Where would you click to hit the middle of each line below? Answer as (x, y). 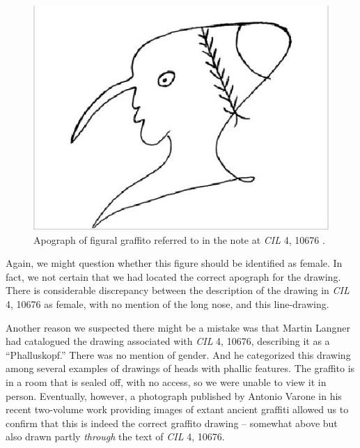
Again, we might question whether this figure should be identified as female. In (174, 263)
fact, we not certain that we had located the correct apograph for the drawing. (173, 276)
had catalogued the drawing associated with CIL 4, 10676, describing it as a (168, 341)
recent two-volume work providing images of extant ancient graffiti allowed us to (177, 409)
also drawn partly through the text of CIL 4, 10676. (115, 437)
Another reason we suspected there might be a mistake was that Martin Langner (178, 327)
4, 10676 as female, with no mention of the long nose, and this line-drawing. (167, 304)
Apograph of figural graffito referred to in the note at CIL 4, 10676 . (179, 239)
